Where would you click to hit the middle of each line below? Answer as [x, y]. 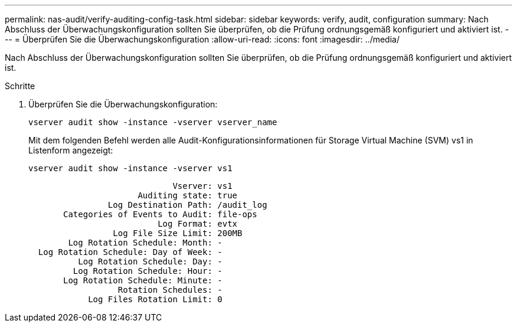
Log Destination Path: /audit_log [187, 205]
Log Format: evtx [198, 224]
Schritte [20, 86]
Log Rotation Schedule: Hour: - [148, 271]
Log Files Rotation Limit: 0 [155, 299]
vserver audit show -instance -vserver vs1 [130, 168]
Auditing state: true [188, 195]
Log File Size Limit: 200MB [178, 233]
